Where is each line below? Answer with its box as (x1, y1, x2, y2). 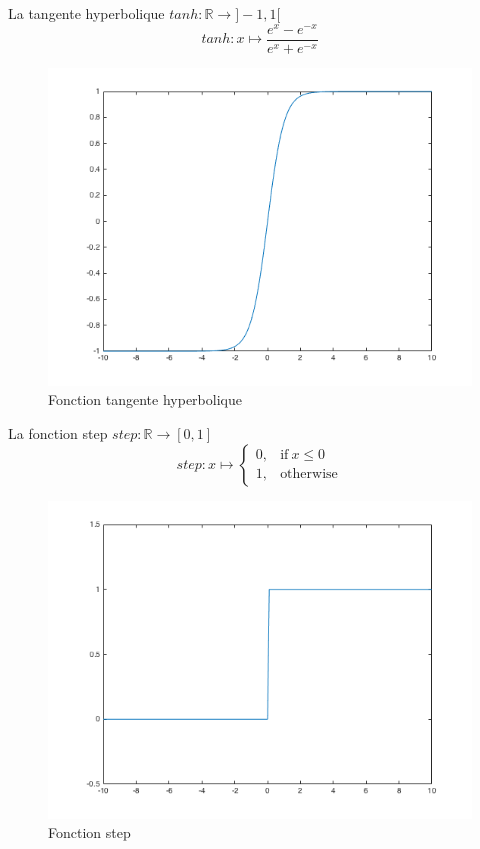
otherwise (280, 467, 338, 482)
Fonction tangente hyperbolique (48, 389, 242, 410)
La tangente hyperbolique (8, 3, 165, 23)
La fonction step (8, 422, 108, 443)
